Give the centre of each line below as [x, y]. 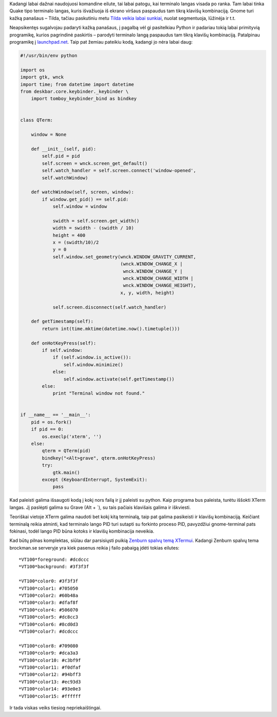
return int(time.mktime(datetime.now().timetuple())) [111, 328]
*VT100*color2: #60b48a [48, 596]
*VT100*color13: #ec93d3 [50, 682]
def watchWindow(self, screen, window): [83, 192]
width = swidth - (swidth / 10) [93, 228]
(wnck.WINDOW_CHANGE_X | [152, 264]
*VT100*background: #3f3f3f [54, 567]
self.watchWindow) [65, 178]
